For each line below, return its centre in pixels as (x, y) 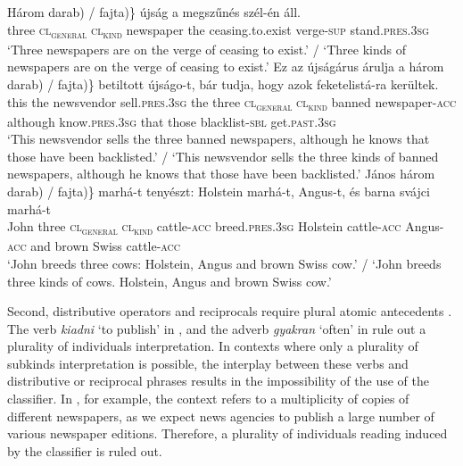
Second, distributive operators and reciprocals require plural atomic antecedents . (230, 311)
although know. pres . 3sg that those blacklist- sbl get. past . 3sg (172, 121)
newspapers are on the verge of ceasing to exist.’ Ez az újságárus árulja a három (226, 67)
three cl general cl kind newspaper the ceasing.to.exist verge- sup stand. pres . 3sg (218, 30)
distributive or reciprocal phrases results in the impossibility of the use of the (218, 381)
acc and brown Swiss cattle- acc (94, 246)
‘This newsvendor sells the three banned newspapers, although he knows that (219, 139)
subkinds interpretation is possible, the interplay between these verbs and (208, 363)
